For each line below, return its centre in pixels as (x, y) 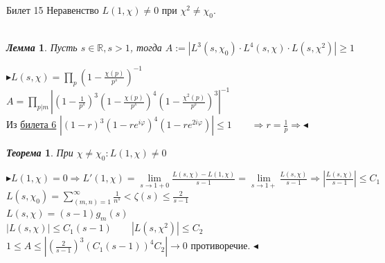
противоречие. (221, 245)
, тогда (146, 47)
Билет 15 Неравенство (53, 10)
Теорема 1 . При (40, 153)
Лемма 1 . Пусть (42, 47)
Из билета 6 (32, 124)
